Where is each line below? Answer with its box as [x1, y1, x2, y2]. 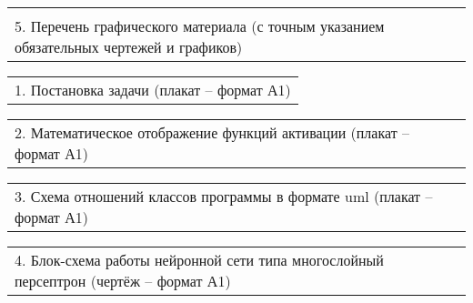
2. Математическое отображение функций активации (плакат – [15, 122, 410, 143]
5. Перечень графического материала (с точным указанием [15, 15, 385, 36]
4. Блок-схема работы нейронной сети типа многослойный [15, 249, 384, 270]
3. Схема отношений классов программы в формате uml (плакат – [15, 186, 433, 207]
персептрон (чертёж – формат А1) [15, 270, 231, 291]
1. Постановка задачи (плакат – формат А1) [15, 79, 291, 100]
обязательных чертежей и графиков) [15, 36, 243, 57]
